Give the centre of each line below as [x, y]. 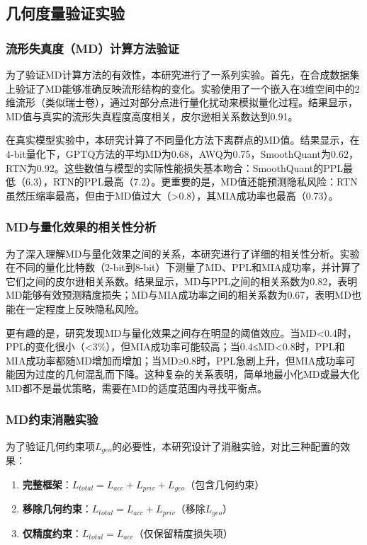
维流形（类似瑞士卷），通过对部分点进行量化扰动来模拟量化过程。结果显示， [182, 102]
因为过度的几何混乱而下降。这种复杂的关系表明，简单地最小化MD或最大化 [187, 374]
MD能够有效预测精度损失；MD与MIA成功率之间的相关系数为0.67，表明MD [179, 295]
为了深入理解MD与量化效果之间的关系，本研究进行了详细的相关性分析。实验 [183, 253]
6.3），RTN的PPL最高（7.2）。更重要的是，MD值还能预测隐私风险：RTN [191, 182]
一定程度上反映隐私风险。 [85, 308]
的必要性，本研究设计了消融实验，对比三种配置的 [226, 446]
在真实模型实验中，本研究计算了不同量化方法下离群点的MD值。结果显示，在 [183, 140]
